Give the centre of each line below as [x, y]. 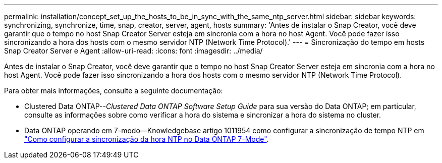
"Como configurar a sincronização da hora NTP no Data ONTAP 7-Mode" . [147, 139]
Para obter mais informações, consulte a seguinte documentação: [114, 91]
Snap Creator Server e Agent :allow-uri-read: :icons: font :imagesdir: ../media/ [133, 51]
